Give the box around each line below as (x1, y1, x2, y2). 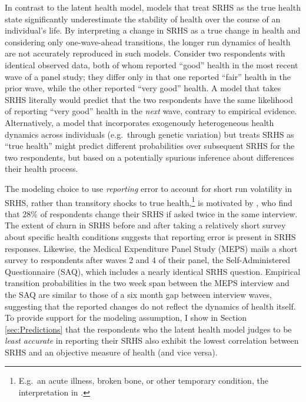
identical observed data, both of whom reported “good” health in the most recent (5, 58, 298, 71)
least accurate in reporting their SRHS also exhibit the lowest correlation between (5, 334, 299, 347)
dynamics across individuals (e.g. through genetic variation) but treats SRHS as (5, 128, 294, 140)
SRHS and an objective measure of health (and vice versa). (5, 345, 218, 358)
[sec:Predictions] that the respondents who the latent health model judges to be (5, 323, 292, 335)
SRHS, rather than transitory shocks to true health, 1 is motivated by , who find (5, 194, 292, 208)
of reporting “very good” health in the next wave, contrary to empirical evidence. (5, 105, 297, 117)
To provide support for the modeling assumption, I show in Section (5, 311, 247, 324)
